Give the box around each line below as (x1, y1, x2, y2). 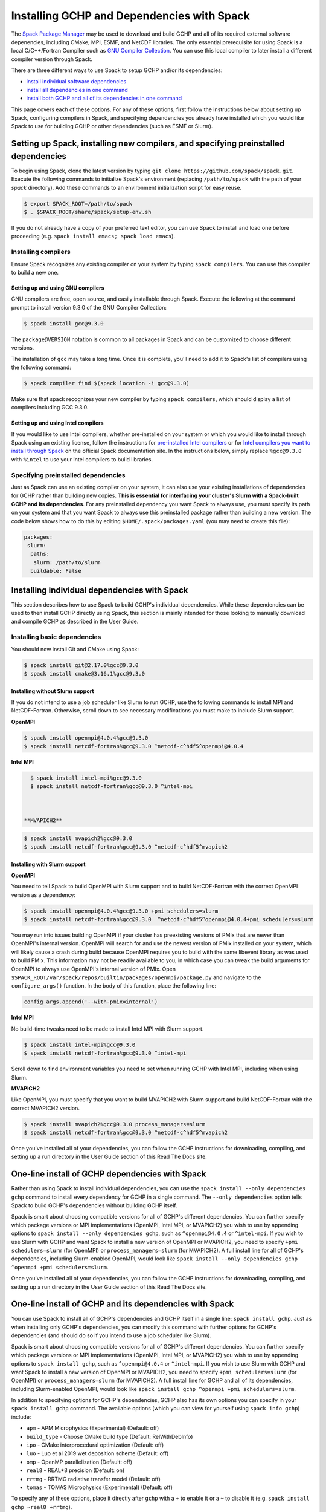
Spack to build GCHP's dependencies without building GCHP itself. (11, 1202, 177, 1209)
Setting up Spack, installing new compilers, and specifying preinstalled (11, 138, 285, 149)
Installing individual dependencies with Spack (11, 585, 188, 595)
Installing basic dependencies (11, 633, 101, 641)
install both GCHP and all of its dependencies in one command (26, 94, 182, 102)
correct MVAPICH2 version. (11, 1104, 80, 1112)
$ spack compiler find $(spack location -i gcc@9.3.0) (24, 380, 190, 386)
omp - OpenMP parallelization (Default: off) (26, 1458, 133, 1465)
